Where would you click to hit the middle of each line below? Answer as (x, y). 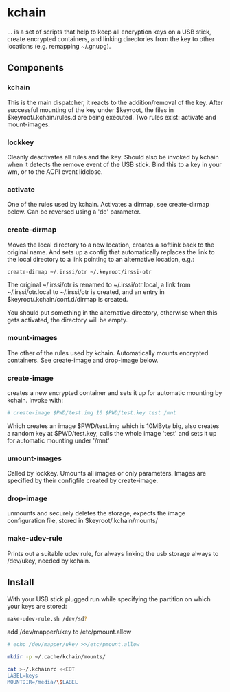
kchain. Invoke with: (35, 400)
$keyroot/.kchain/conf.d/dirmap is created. (68, 300)
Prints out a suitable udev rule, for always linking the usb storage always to (113, 553)
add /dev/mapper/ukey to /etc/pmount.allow (69, 632)
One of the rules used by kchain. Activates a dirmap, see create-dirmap (108, 205)
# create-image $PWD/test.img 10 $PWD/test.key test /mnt (92, 413)
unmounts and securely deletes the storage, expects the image (96, 513)
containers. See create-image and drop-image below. (83, 360)
